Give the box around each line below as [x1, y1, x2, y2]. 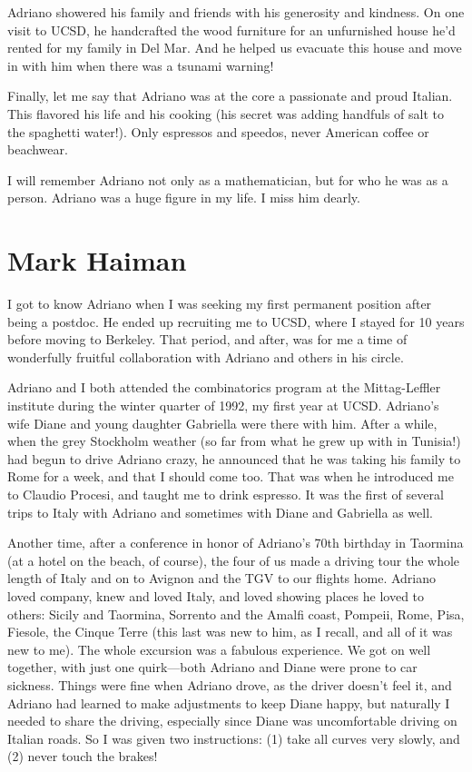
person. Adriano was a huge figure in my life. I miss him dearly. [7, 188, 360, 207]
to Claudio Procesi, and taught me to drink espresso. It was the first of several [7, 485, 444, 503]
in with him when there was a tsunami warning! [7, 55, 274, 74]
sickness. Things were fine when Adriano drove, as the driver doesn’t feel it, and [7, 675, 452, 694]
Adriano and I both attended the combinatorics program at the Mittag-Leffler [7, 378, 441, 397]
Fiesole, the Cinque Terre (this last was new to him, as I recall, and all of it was [7, 622, 453, 641]
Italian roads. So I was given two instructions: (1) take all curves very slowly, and [7, 728, 460, 747]
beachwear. [7, 140, 68, 159]
